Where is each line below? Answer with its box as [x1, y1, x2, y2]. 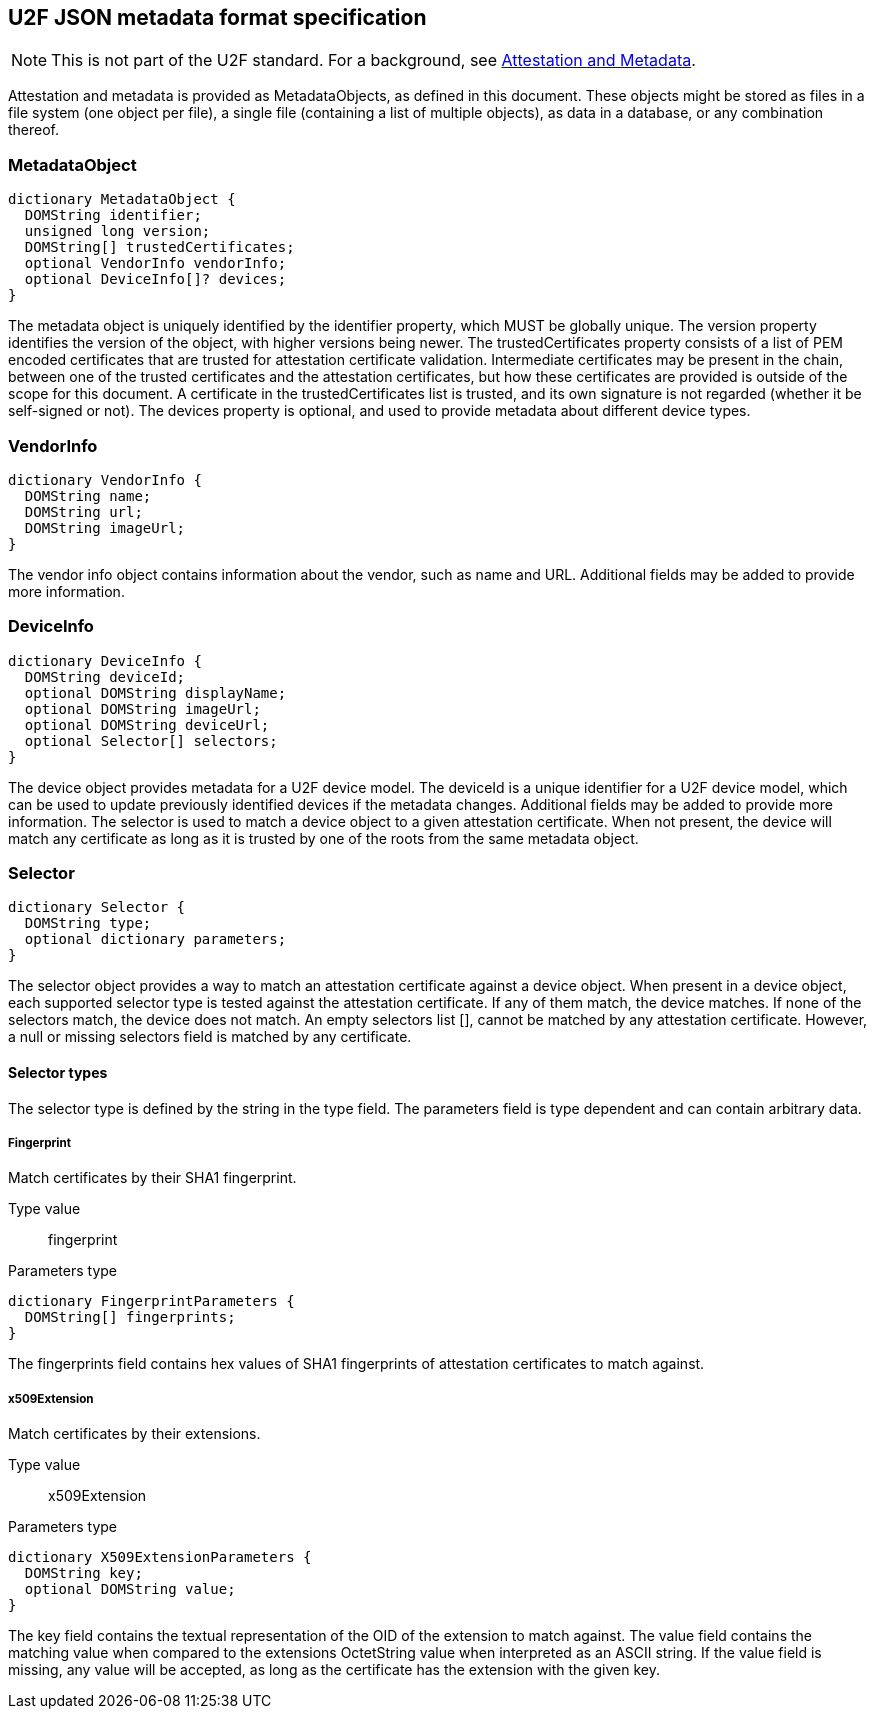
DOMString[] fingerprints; [24, 1309, 236, 1326]
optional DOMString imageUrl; [24, 700, 261, 717]
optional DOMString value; [24, 1581, 236, 1598]
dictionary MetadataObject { [8, 191, 236, 208]
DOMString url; [24, 503, 143, 520]
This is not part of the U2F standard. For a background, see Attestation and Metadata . [51, 50, 696, 71]
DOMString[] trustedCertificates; [24, 239, 295, 256]
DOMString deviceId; [24, 668, 186, 685]
